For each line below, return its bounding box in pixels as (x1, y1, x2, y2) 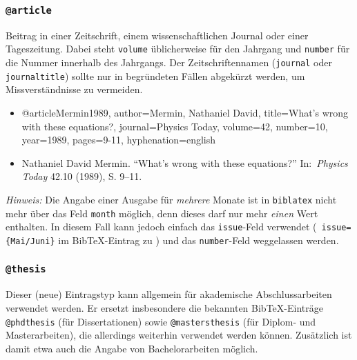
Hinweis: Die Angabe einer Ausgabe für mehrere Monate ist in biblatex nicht (6, 192, 337, 206)
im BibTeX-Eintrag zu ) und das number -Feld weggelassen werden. (58, 232, 339, 247)
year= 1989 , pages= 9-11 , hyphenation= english (21, 132, 216, 147)
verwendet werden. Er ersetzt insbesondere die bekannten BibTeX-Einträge (6, 300, 323, 314)
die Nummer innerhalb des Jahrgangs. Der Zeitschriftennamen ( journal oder (6, 55, 332, 70)
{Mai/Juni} (6, 236, 55, 246)
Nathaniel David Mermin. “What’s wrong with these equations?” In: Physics (21, 155, 348, 170)
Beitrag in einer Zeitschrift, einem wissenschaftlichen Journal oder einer (6, 28, 309, 42)
